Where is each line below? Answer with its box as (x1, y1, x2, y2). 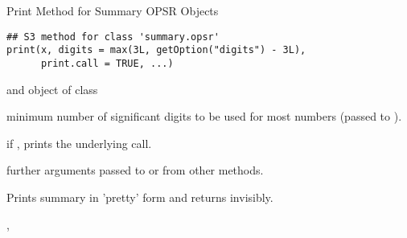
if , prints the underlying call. (6, 134, 152, 151)
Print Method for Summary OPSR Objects (6, 2, 219, 18)
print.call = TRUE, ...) (40, 57, 174, 69)
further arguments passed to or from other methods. (6, 162, 264, 178)
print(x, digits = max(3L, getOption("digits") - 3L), (6, 44, 306, 56)
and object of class (6, 80, 98, 97)
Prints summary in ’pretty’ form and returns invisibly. (6, 188, 273, 205)
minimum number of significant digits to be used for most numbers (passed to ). (6, 108, 402, 125)
